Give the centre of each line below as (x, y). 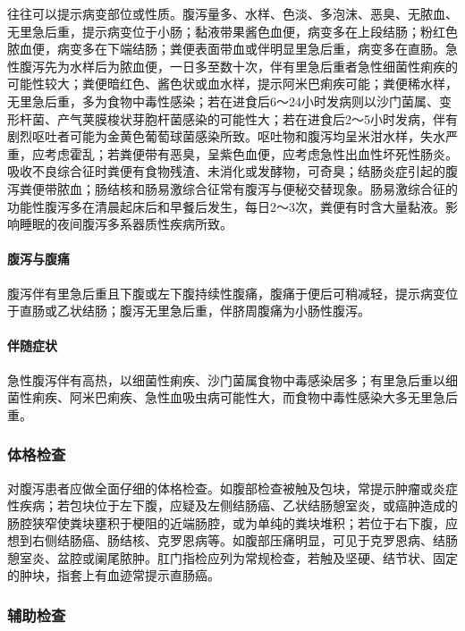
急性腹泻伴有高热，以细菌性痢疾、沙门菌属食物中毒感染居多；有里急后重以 (226, 379)
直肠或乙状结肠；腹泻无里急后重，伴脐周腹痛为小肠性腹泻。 (194, 311)
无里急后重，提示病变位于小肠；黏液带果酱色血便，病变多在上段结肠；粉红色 (232, 31)
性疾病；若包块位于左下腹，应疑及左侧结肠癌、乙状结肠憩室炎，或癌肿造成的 (232, 505)
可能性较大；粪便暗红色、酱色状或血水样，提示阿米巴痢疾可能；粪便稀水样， (232, 84)
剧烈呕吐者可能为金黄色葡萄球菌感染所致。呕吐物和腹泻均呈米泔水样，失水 (226, 136)
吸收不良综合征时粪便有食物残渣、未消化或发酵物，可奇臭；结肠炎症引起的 (226, 171)
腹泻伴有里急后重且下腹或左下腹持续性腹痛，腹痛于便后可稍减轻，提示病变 (226, 293)
